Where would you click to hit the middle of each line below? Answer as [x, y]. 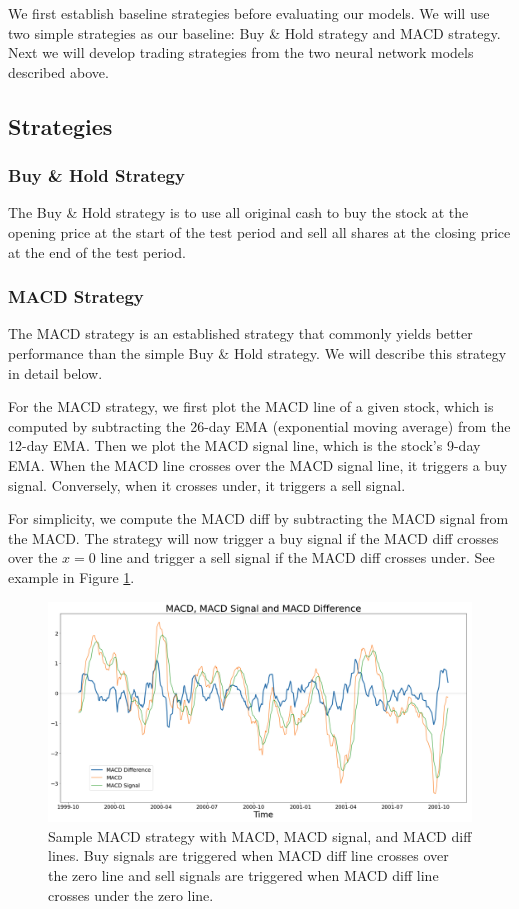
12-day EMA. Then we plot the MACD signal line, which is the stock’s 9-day [244, 445]
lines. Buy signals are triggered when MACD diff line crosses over [248, 855]
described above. [58, 71]
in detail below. [55, 372]
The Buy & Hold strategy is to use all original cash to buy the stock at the [238, 212]
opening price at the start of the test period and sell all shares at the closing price [259, 231]
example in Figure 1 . [71, 576]
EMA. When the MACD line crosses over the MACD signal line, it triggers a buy [258, 464]
